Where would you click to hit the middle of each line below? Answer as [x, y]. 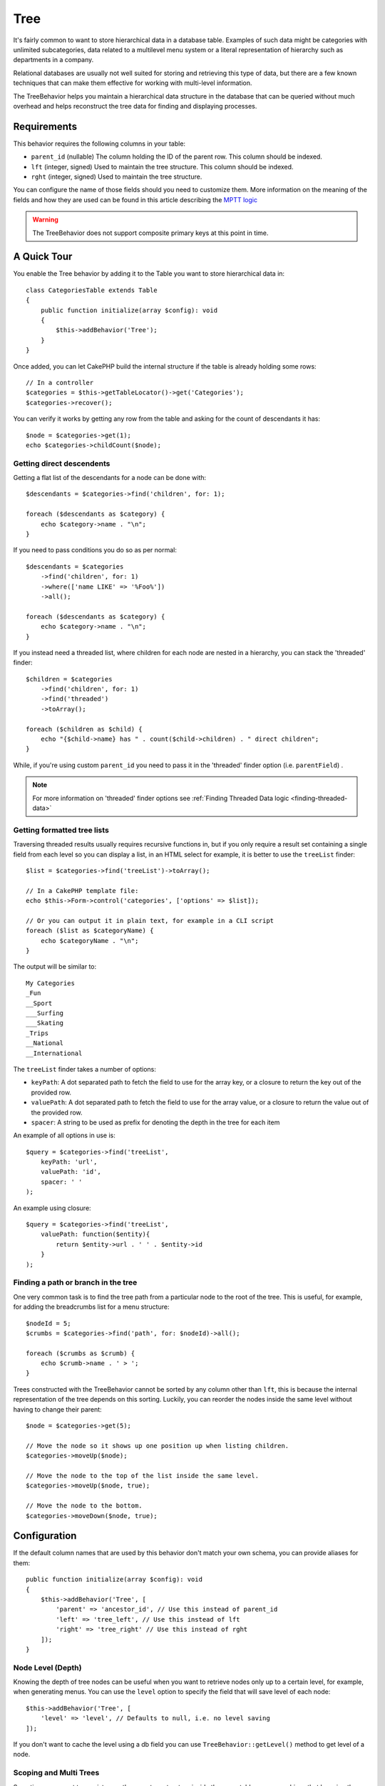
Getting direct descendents [62, 463]
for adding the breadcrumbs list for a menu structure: [91, 1307]
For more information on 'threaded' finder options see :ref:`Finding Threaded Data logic [161, 798]
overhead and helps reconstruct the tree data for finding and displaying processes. [135, 106]
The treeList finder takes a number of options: [85, 1069]
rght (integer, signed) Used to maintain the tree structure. [117, 176]
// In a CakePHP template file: [82, 890]
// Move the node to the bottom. [84, 1506]
